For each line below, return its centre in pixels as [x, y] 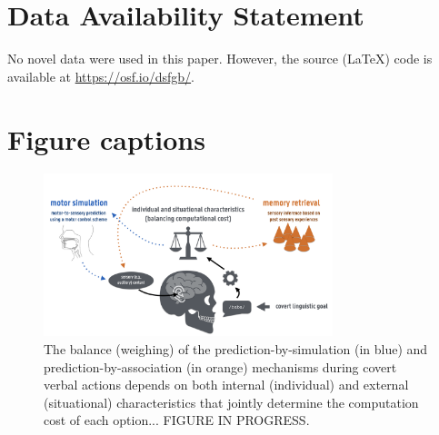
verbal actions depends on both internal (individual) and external [226, 385]
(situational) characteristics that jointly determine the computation [231, 402]
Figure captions [106, 138]
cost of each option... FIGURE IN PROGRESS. [177, 420]
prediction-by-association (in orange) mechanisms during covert [220, 366]
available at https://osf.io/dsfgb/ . [101, 76]
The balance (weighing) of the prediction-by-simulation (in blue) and [236, 348]
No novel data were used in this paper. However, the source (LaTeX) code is [220, 59]
